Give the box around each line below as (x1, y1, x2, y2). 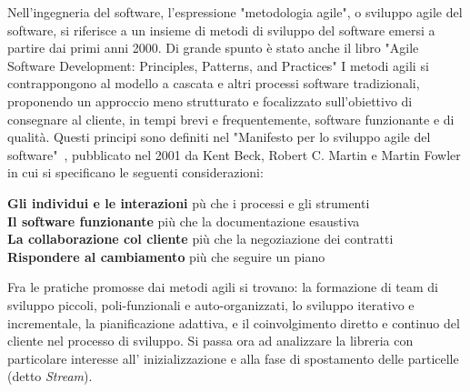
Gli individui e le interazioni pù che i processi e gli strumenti (7, 193, 370, 212)
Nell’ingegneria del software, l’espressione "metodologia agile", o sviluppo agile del (7, 3, 463, 21)
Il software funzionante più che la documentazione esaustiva (7, 211, 360, 230)
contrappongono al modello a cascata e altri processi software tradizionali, (7, 74, 420, 93)
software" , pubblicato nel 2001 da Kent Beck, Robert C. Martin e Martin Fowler (7, 145, 461, 164)
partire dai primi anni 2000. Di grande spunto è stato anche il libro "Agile (7, 38, 419, 57)
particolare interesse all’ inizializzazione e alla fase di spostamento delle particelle (7, 348, 459, 367)
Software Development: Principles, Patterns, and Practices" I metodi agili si (7, 55, 429, 75)
